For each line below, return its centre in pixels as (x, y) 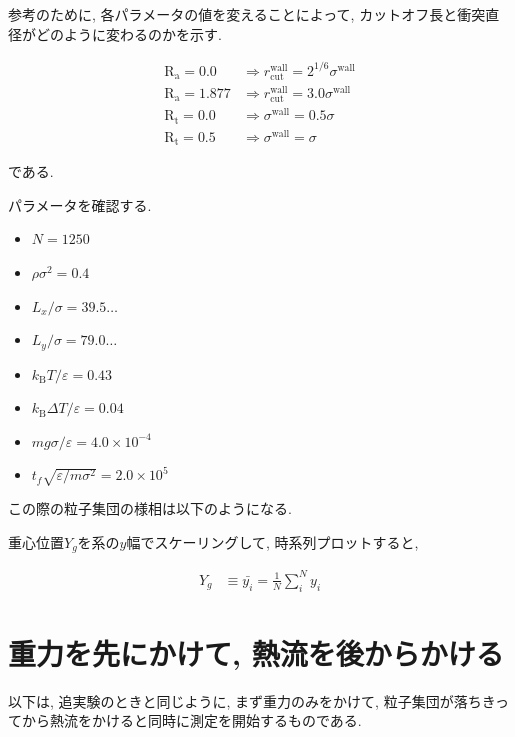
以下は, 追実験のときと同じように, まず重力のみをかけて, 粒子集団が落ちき (252, 700)
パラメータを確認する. (80, 204)
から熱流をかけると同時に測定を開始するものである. (191, 720)
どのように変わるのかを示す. (128, 33)
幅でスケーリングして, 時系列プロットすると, (272, 541)
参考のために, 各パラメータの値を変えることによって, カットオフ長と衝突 (247, 14)
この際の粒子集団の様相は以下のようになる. (150, 508)
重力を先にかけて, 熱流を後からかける (256, 652)
